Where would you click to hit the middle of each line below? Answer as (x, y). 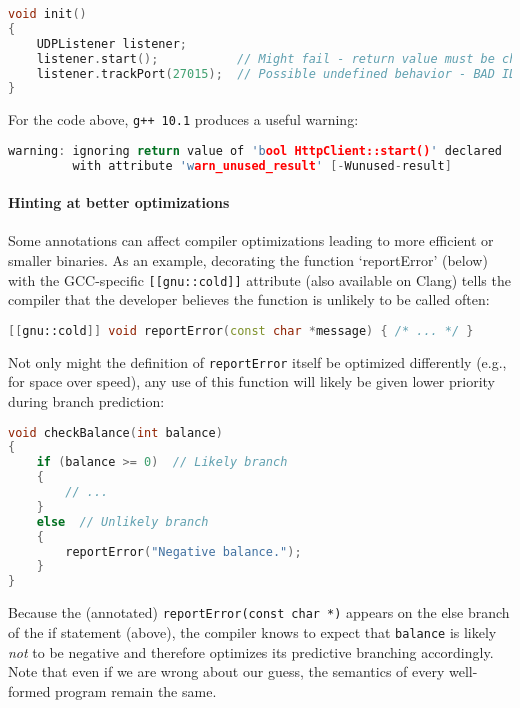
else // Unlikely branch (122, 521)
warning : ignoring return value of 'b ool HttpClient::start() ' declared (255, 150)
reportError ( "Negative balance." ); (183, 551)
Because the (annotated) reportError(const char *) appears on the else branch (259, 612)
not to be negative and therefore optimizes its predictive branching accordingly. (251, 651)
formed (29, 690)
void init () (47, 14)
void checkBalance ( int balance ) (115, 432)
